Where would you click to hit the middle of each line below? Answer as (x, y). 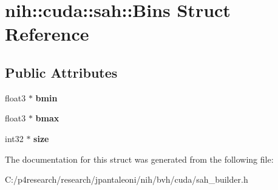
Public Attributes (61, 72)
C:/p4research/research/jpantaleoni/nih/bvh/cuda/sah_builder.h (127, 179)
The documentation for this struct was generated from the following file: (139, 159)
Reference (47, 34)
